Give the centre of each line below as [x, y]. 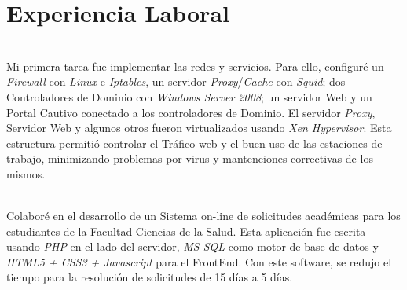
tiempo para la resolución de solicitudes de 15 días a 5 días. [150, 277]
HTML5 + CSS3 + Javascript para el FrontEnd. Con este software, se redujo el [199, 261]
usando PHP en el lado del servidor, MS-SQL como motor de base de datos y [192, 246]
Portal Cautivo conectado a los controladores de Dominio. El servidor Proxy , [191, 112]
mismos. [26, 173]
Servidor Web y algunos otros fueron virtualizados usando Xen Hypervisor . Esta [199, 128]
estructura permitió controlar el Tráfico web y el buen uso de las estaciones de [194, 143]
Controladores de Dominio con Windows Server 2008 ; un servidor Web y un [189, 96]
